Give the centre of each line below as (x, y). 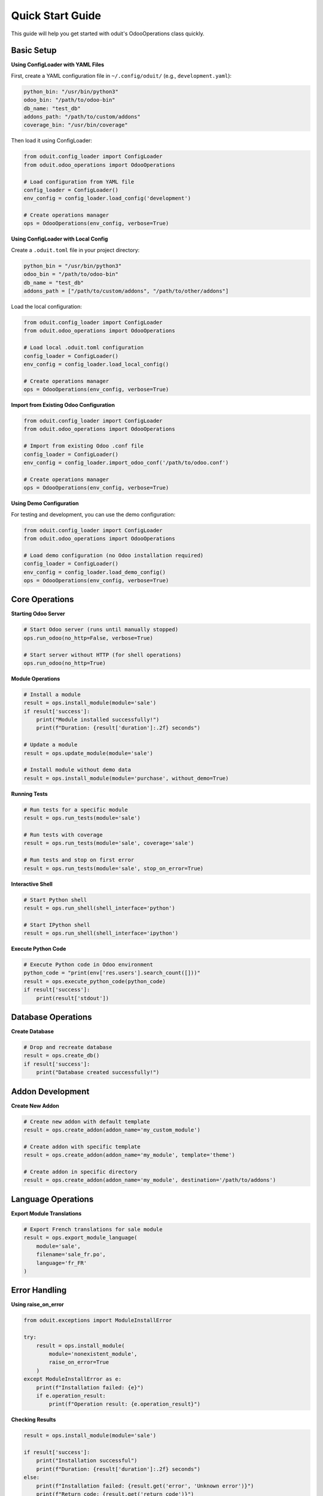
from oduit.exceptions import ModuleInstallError (98, 1320)
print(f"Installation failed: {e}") (90, 1387)
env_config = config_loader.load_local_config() (96, 364)
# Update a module (51, 745)
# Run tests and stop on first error (79, 860)
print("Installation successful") (87, 1461)
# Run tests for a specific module (76, 810)
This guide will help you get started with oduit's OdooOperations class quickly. (108, 34)
